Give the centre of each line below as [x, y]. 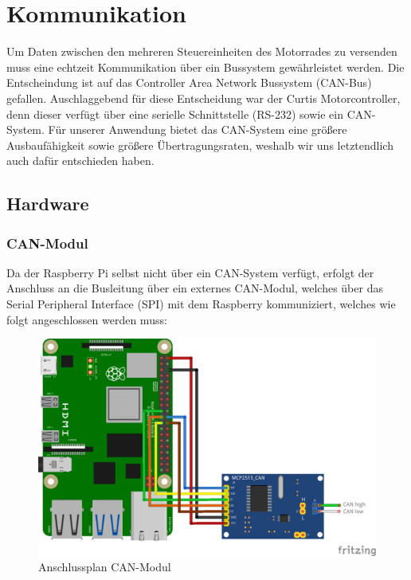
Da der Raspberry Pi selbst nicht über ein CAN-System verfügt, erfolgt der [190, 272]
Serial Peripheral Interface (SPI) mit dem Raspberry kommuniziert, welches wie [201, 304]
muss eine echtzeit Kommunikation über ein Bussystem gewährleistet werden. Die [205, 67]
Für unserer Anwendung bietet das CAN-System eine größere [198, 129]
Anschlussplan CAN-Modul [105, 567]
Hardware [48, 204]
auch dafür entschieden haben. [80, 161]
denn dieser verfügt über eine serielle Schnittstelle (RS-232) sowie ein [175, 114]
